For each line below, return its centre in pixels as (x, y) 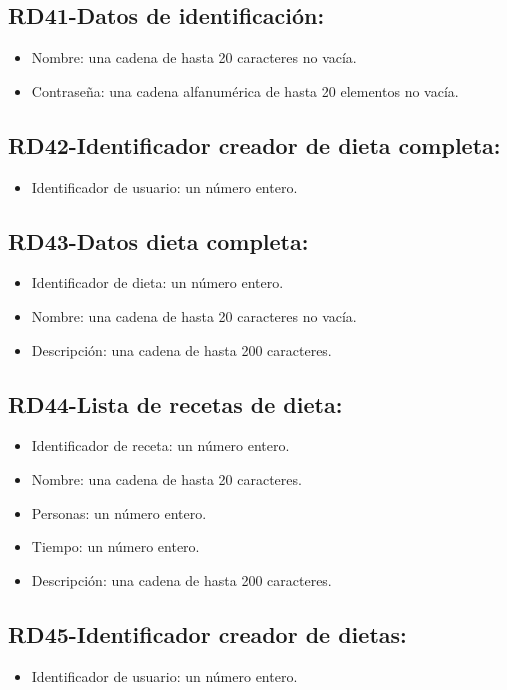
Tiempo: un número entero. (115, 546)
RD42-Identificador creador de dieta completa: (254, 144)
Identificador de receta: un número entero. (160, 445)
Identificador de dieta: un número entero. (157, 282)
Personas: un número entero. (119, 512)
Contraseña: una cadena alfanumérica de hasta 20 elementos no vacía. (245, 90)
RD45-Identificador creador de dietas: (207, 633)
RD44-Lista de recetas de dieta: (175, 403)
